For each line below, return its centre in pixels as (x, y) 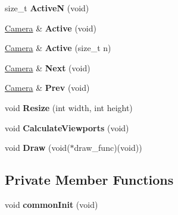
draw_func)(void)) (108, 148)
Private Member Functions (89, 180)
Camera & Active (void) (51, 28)
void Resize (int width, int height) (69, 107)
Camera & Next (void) (48, 67)
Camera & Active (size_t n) (58, 48)
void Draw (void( (38, 148)
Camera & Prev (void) (47, 88)
